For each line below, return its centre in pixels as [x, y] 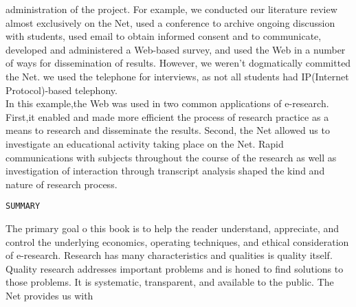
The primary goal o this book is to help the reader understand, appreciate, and [173, 228]
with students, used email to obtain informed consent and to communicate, [164, 36]
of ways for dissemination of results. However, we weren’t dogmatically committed [178, 63]
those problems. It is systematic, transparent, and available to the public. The [170, 282]
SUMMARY [23, 206]
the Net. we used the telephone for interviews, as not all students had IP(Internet [177, 76]
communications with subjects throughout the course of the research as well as [171, 157]
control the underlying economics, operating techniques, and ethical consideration [177, 241]
